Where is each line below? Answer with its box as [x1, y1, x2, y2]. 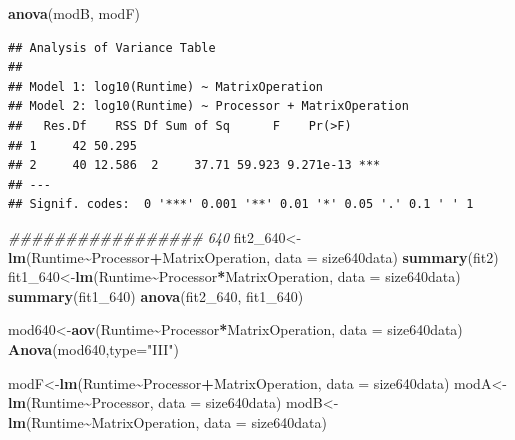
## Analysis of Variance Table [8, 40, 216, 55]
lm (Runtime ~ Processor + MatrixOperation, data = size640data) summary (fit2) [8, 246, 499, 267]
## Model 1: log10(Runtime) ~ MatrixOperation [8, 79, 323, 94]
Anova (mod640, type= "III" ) [8, 338, 179, 359]
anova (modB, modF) [8, 3, 140, 23]
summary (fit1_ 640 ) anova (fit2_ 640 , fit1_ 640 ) [8, 285, 304, 306]
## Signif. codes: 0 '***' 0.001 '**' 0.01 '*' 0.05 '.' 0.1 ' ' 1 [8, 197, 474, 212]
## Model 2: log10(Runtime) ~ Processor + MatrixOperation [8, 99, 409, 114]
